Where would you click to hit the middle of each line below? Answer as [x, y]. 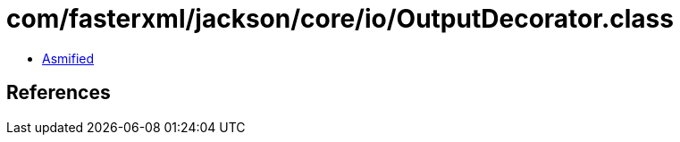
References [59, 93]
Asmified [68, 58]
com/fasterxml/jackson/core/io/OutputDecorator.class [340, 19]
